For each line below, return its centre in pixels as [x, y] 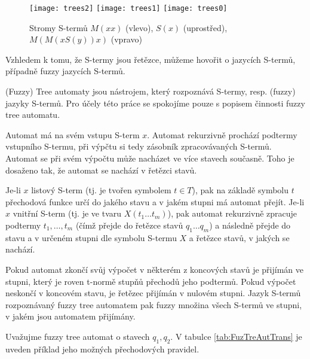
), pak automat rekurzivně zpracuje [232, 213]
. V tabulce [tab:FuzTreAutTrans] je [236, 336]
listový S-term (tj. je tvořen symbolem [101, 190]
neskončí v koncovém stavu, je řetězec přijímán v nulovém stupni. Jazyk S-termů [153, 293]
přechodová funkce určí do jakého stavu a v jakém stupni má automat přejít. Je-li [155, 201]
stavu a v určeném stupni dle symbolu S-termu [91, 237]
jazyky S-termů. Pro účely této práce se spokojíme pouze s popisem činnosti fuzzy [155, 103]
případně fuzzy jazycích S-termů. [65, 71]
